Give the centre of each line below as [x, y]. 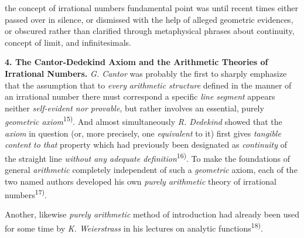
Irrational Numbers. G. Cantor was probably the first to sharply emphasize [146, 73]
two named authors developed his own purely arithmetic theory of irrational [141, 181]
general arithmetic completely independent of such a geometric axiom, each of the [151, 170]
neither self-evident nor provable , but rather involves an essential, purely [134, 108]
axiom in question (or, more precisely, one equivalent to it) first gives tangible [143, 133]
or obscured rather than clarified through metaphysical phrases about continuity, [150, 31]
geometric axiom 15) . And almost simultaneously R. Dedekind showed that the [144, 120]
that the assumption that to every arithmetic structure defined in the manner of [148, 85]
